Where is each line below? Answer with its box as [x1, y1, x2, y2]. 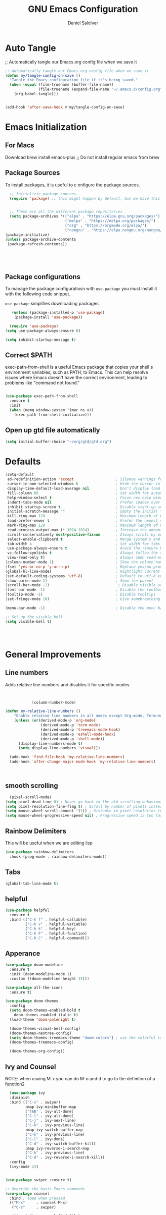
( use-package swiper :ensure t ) [5, 1177, 72, 1182]
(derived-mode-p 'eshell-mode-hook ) [40, 732, 116, 737]
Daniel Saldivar [67, 20, 99, 26]
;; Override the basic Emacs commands [5, 1186, 85, 1191]
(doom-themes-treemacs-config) [9, 1040, 74, 1045]
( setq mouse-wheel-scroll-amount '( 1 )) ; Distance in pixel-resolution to [5, 809, 163, 814]
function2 [5, 1081, 25, 1087]
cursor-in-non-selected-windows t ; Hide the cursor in [7, 482, 161, 487]
